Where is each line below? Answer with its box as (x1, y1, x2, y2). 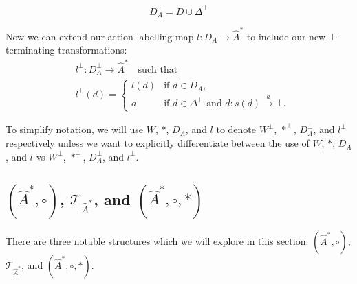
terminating (6, 43, 55, 57)
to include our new (246, 29, 326, 43)
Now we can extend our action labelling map (6, 29, 194, 43)
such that (138, 64, 178, 75)
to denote (216, 122, 256, 137)
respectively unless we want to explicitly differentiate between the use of (6, 136, 310, 150)
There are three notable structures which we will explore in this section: (6, 234, 309, 248)
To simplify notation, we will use (6, 122, 144, 137)
